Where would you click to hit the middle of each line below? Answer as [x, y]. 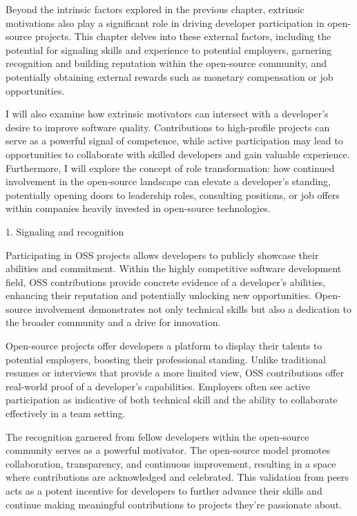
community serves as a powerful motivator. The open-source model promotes [168, 450]
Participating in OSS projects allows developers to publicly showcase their [162, 255]
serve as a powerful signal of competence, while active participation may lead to [174, 141]
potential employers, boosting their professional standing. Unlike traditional [166, 359]
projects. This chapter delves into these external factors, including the [183, 36]
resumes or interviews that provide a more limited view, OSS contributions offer [175, 373]
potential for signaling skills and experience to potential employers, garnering [169, 49]
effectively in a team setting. [66, 413]
